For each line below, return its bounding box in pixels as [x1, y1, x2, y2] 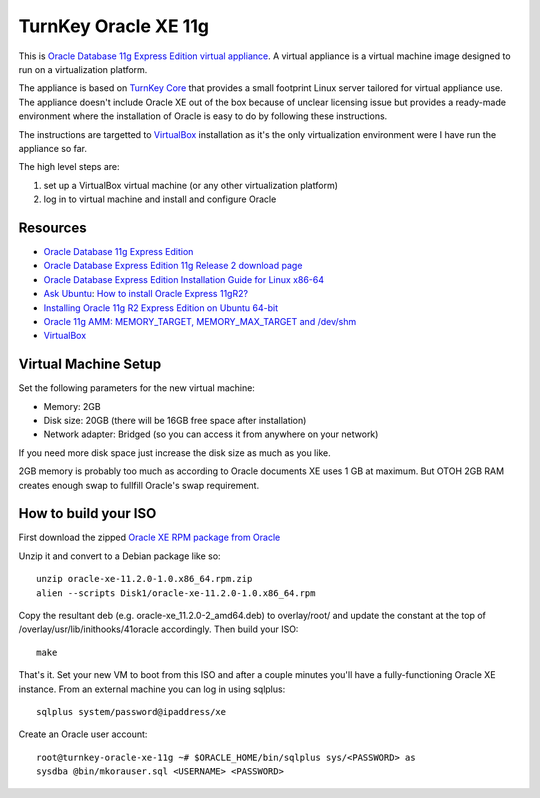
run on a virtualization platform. [18, 63, 148, 75]
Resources [18, 219, 87, 236]
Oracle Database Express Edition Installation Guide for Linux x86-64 [43, 273, 325, 285]
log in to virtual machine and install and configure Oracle [43, 193, 277, 205]
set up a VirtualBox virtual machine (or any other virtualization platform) [43, 179, 339, 191]
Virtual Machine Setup [18, 356, 162, 373]
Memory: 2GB [43, 400, 101, 412]
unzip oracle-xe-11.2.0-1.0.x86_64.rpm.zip [36, 573, 253, 585]
